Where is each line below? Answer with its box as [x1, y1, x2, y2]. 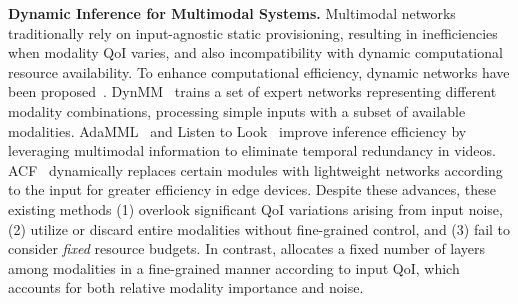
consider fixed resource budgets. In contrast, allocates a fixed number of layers [8, 238, 486, 259]
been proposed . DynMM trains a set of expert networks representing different [8, 81, 497, 102]
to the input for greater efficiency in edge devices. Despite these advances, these [8, 179, 496, 200]
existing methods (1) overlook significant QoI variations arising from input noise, [8, 198, 503, 219]
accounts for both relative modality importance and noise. [8, 277, 364, 298]
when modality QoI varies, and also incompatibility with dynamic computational [8, 42, 503, 63]
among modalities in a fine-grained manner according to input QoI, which [8, 257, 460, 278]
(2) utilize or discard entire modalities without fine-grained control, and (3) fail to [8, 218, 511, 239]
